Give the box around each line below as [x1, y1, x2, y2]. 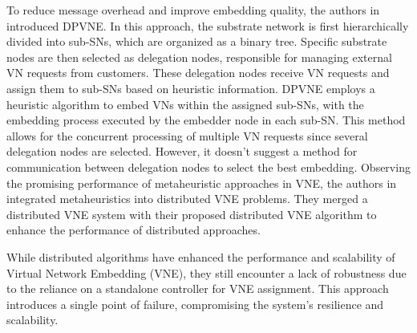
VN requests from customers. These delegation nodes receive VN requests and [6, 64, 390, 81]
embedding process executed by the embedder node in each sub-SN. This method [6, 112, 406, 128]
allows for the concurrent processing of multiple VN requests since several [6, 127, 368, 144]
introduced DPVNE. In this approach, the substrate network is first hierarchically [6, 17, 409, 34]
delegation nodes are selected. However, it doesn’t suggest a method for [6, 143, 358, 160]
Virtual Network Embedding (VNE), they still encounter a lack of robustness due [6, 264, 407, 281]
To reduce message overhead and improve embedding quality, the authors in [6, 2, 380, 18]
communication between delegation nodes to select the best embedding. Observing [6, 158, 411, 175]
